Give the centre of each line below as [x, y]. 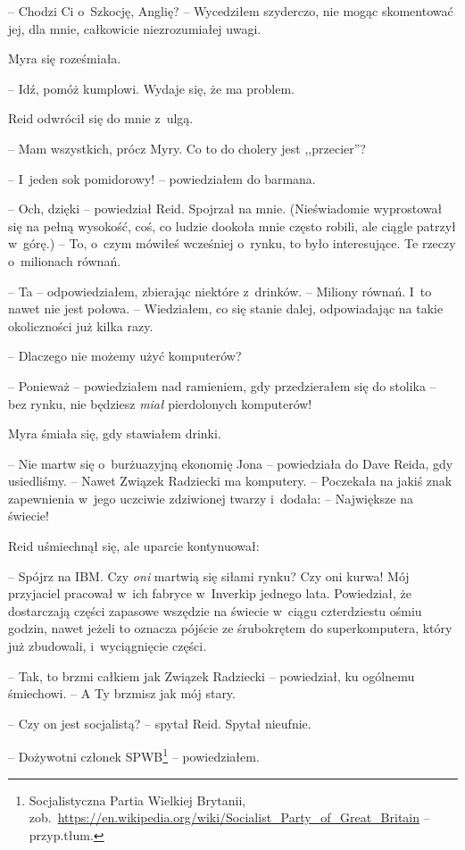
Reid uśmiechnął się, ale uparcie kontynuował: [134, 546]
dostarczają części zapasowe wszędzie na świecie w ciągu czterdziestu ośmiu [215, 610]
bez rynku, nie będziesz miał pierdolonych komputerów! [160, 403]
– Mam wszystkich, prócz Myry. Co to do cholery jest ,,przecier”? [187, 148]
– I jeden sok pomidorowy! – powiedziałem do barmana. [162, 178]
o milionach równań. [65, 260]
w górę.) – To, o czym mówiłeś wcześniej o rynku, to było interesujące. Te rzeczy [232, 243]
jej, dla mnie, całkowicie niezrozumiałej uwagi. [135, 28]
